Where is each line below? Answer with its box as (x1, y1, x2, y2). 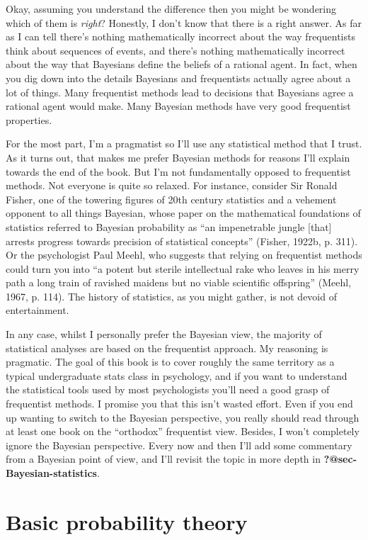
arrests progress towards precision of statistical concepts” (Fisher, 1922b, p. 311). (6, 233, 358, 248)
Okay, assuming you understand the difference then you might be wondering (6, 1, 337, 16)
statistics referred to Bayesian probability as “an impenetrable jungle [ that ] (6, 219, 332, 234)
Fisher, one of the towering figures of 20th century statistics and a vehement (6, 191, 337, 206)
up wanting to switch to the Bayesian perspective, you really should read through (6, 410, 360, 424)
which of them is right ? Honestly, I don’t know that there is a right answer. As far (6, 15, 362, 30)
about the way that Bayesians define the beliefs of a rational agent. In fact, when (6, 57, 357, 72)
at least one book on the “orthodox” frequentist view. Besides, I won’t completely (6, 424, 360, 439)
